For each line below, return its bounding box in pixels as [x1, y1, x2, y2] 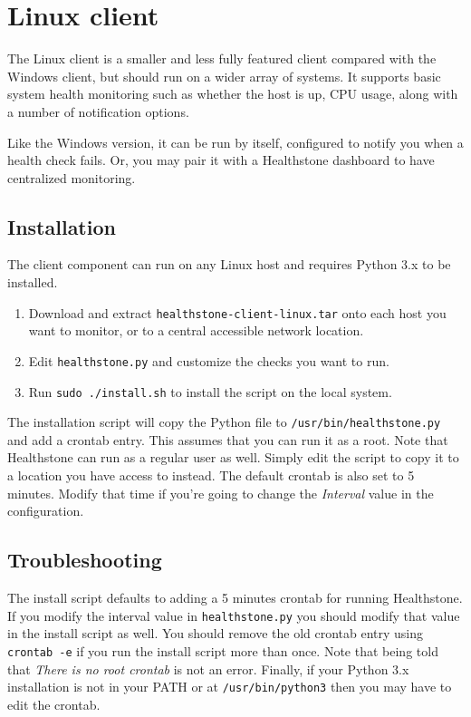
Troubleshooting [7, 546, 162, 574]
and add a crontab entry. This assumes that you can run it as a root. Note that [7, 430, 448, 449]
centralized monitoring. [7, 168, 136, 187]
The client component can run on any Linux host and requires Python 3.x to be [7, 255, 451, 274]
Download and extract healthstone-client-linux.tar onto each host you [28, 303, 447, 322]
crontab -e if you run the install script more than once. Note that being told [7, 641, 438, 660]
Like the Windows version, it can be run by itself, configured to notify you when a [7, 132, 464, 151]
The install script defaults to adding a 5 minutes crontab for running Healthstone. [7, 588, 463, 607]
